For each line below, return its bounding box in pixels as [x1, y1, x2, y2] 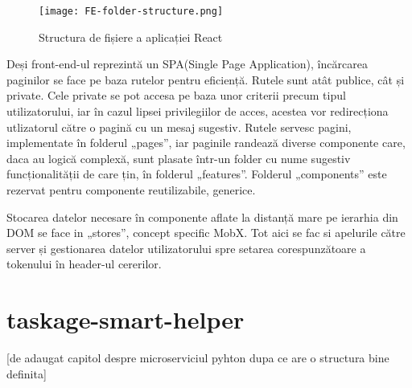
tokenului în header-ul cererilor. [6, 255, 162, 272]
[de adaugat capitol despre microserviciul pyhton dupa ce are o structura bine [6, 349, 389, 366]
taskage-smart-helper [6, 303, 245, 336]
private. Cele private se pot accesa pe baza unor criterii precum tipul [6, 87, 346, 104]
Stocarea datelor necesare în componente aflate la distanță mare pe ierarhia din [6, 208, 398, 225]
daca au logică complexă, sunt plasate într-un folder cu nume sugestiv [6, 149, 351, 166]
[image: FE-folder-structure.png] [39, 6, 224, 17]
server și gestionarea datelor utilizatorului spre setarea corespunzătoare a [6, 239, 366, 256]
